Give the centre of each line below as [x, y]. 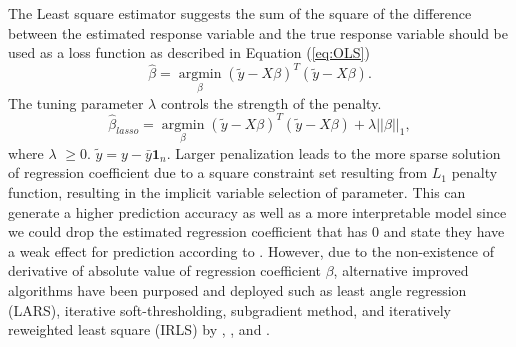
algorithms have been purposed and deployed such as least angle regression [237, 289]
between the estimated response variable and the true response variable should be [258, 32]
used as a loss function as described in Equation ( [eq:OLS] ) [189, 52]
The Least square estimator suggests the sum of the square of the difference [240, 13]
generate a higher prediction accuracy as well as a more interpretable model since [257, 211]
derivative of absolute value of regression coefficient [164, 270]
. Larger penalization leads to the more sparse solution [333, 152]
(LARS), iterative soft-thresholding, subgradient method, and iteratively [230, 309]
